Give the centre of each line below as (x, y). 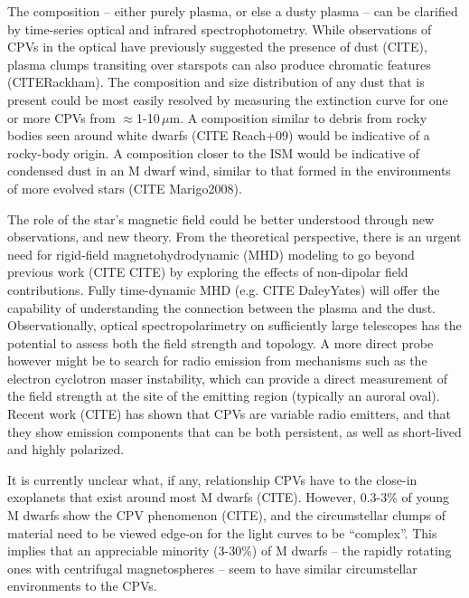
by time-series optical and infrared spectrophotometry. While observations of (220, 28)
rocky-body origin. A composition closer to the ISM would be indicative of (214, 152)
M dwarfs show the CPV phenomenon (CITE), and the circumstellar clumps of (226, 515)
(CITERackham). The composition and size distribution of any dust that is (216, 82)
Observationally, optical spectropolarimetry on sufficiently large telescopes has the (234, 325)
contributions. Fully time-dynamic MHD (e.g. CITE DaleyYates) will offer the (224, 289)
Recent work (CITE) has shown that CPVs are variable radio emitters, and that (230, 414)
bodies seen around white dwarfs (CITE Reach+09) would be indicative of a (219, 135)
